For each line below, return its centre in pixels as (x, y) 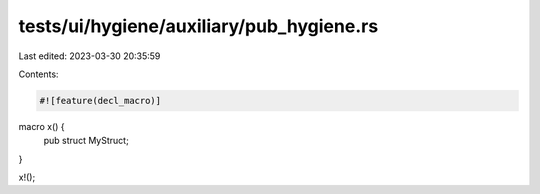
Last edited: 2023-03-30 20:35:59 (89, 56)
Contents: (38, 74)
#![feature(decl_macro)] (100, 100)
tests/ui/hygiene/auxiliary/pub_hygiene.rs (198, 26)
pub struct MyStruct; (86, 141)
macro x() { (41, 126)
